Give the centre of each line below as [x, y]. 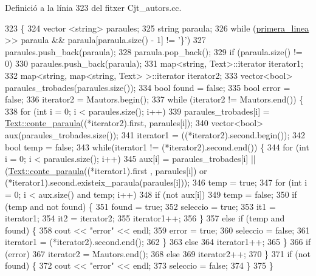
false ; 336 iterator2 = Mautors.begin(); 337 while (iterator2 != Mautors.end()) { [154, 99]
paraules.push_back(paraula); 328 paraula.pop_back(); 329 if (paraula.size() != [154, 51]
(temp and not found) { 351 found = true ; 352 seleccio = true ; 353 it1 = [140, 206]
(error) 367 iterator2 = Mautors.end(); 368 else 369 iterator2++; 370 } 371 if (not [158, 253]
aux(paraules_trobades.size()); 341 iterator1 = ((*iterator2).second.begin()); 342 [155, 134]
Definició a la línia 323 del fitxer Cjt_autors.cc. [93, 7]
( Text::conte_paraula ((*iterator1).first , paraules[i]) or [106, 170]
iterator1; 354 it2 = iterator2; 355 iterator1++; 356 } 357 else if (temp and [145, 218]
